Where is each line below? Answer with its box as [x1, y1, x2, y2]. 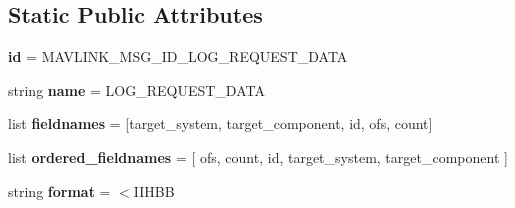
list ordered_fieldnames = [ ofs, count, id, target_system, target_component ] [8, 146, 508, 167]
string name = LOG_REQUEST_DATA [8, 79, 265, 100]
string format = [8, 180, 111, 201]
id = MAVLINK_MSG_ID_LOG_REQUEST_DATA [8, 46, 348, 67]
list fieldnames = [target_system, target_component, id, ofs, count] [8, 113, 433, 134]
